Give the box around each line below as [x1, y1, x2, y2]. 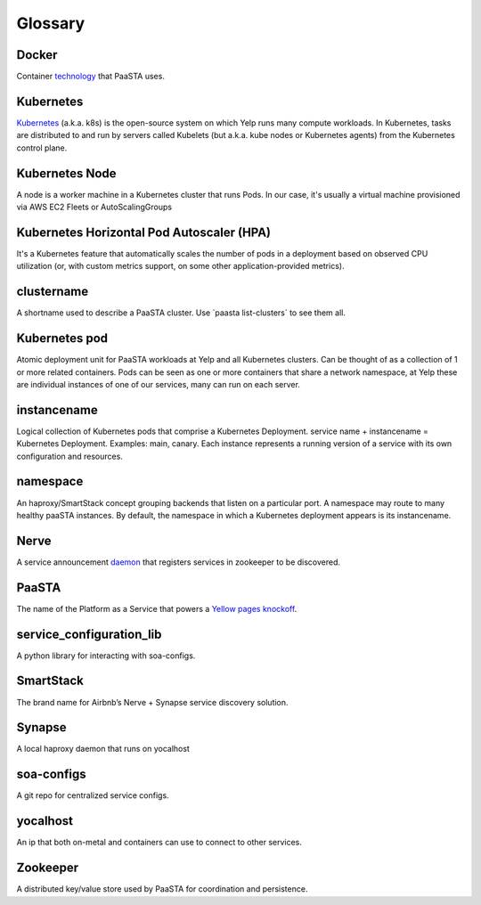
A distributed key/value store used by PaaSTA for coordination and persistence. [16, 884, 308, 894]
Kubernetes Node [16, 166, 117, 181]
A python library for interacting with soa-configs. [16, 650, 196, 661]
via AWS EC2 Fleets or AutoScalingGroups [16, 201, 173, 213]
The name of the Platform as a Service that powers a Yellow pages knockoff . [16, 603, 298, 614]
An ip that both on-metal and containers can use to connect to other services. [16, 837, 303, 848]
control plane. [16, 143, 68, 153]
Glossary [16, 13, 86, 33]
